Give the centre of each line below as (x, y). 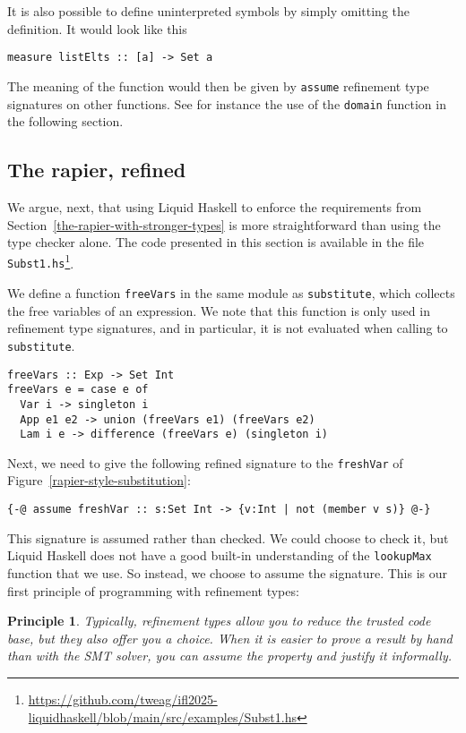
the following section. (65, 121)
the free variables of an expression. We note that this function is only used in (219, 310)
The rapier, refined (97, 170)
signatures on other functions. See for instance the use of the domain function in (227, 103)
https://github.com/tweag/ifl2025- (123, 699)
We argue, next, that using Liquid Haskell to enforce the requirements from (215, 206)
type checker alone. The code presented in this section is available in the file (216, 242)
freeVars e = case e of (78, 390)
